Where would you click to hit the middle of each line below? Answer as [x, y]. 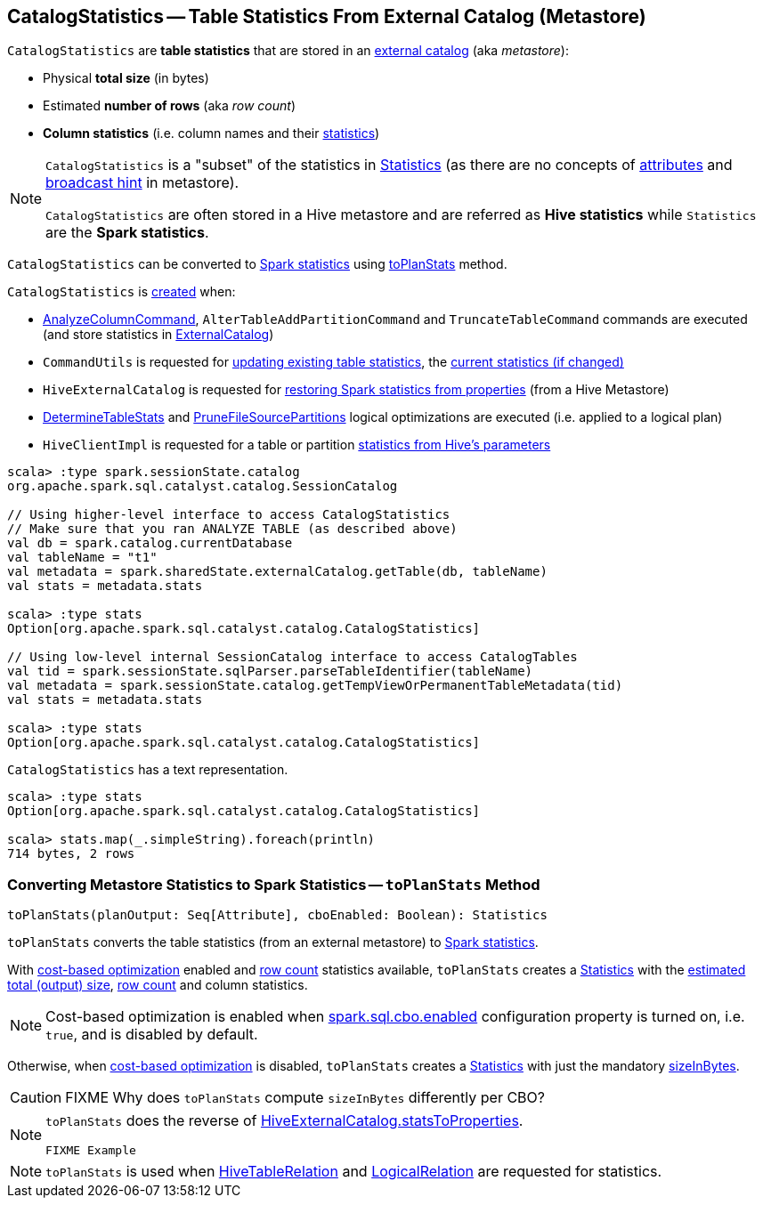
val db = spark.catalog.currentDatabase [150, 543]
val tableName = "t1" [82, 558]
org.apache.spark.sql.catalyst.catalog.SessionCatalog [203, 486]
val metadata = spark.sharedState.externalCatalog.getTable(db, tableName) [277, 572]
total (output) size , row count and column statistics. [158, 985]
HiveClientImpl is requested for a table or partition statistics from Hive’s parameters [297, 445]
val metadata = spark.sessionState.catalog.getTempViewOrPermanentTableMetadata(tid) [315, 686]
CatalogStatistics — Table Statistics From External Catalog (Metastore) [327, 16]
